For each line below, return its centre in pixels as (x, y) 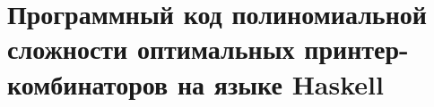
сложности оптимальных (151, 49)
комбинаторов (88, 83)
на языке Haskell (280, 83)
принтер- (356, 49)
